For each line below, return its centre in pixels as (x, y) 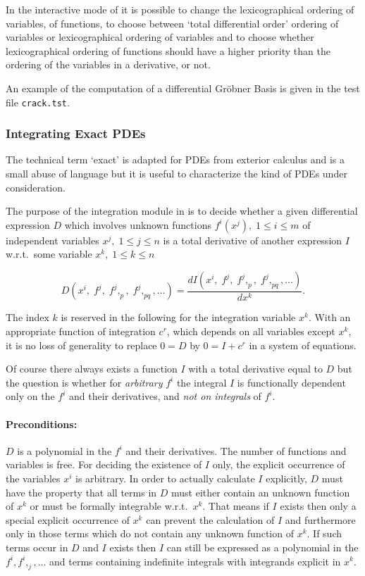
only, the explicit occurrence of (279, 464)
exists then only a (318, 506)
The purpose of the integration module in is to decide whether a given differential (182, 211)
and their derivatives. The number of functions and (236, 450)
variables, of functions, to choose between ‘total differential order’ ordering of (172, 23)
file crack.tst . (38, 102)
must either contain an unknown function (261, 492)
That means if (239, 506)
